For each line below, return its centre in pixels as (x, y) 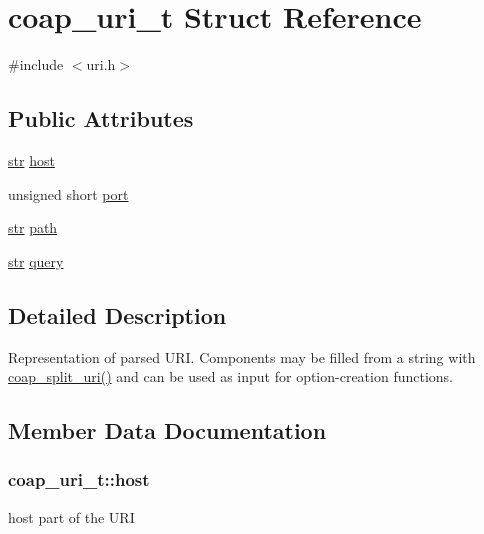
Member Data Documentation (167, 430)
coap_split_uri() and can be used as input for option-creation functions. (230, 376)
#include (36, 64)
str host (31, 159)
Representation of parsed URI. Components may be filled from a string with (242, 356)
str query (36, 260)
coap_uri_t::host (79, 479)
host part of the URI (71, 516)
